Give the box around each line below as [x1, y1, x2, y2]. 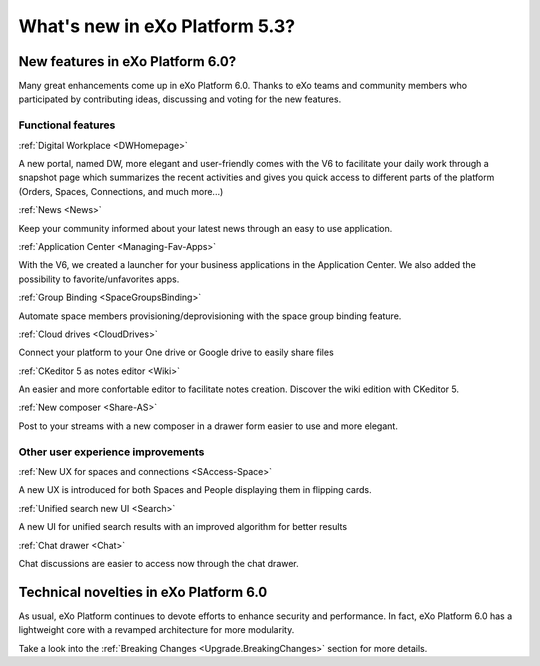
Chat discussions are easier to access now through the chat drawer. [18, 557, 299, 569]
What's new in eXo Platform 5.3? [18, 15, 296, 37]
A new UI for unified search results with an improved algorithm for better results [18, 521, 348, 533]
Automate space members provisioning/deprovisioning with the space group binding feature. [18, 310, 402, 322]
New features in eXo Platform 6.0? [18, 53, 237, 70]
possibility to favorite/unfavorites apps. [18, 273, 180, 285]
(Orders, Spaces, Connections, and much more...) [18, 185, 224, 197]
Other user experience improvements [18, 445, 205, 459]
